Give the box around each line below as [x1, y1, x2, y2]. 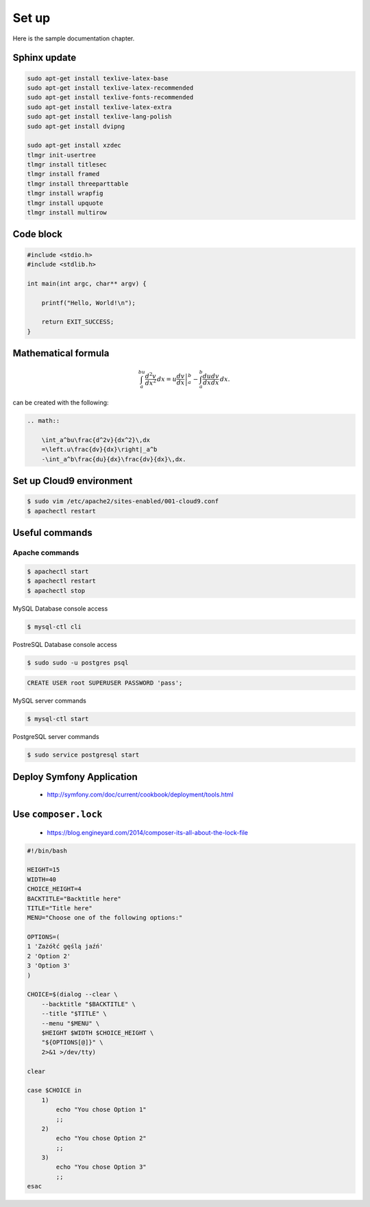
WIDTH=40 [27, 875, 57, 883]
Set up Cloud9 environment [12, 475, 133, 487]
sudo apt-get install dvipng [27, 122, 125, 130]
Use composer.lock [12, 808, 103, 820]
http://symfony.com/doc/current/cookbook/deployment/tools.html [47, 790, 234, 798]
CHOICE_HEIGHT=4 [27, 885, 82, 893]
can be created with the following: [12, 398, 109, 407]
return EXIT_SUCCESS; [41, 318, 114, 326]
